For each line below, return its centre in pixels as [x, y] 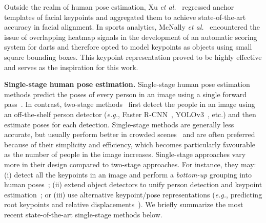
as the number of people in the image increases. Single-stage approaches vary [125, 154]
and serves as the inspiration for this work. [71, 67]
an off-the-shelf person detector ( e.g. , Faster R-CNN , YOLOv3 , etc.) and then [130, 114]
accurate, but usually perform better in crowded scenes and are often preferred [130, 134]
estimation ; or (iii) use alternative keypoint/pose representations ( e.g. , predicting [133, 194]
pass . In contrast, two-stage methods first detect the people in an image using [130, 104]
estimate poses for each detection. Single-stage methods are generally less [119, 124]
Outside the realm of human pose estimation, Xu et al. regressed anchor [119, 7]
